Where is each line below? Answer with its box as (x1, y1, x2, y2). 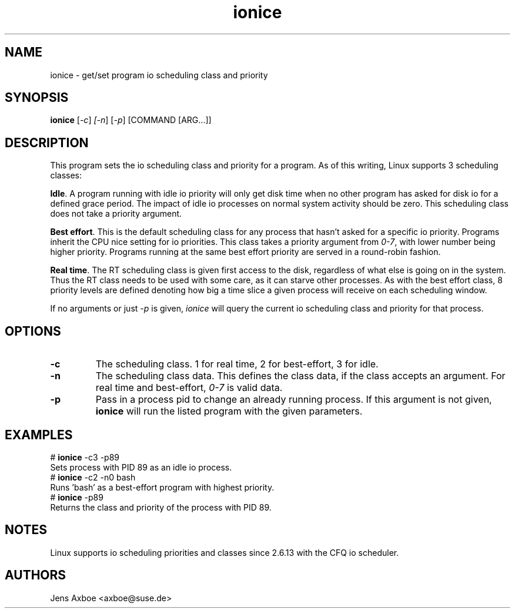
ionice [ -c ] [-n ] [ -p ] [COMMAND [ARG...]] (50, 115, 212, 125)
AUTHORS (5, 568, 66, 583)
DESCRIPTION (5, 135, 89, 150)
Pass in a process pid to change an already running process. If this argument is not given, (95, 393, 492, 406)
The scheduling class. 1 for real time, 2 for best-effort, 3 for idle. (95, 358, 379, 370)
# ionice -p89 (50, 492, 103, 502)
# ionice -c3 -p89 (50, 452, 119, 462)
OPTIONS (5, 323, 61, 339)
